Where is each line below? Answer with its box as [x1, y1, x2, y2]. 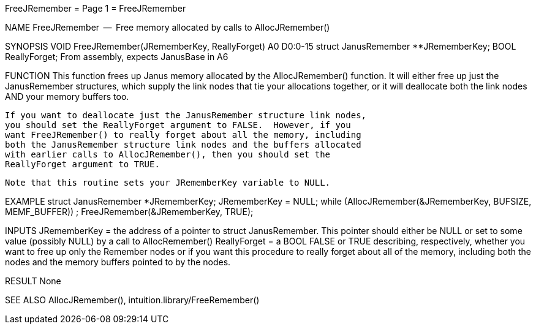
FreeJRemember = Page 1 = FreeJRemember [5, 3, 186, 13]
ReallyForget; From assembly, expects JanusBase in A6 [5, 51, 228, 62]
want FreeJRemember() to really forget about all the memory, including [5, 130, 361, 140]
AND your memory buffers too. [5, 91, 129, 102]
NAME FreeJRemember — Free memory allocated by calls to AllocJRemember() [5, 22, 330, 32]
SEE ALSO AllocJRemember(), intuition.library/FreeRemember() [5, 295, 260, 305]
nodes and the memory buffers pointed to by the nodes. [5, 257, 231, 267]
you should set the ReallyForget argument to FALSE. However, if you [5, 120, 351, 130]
